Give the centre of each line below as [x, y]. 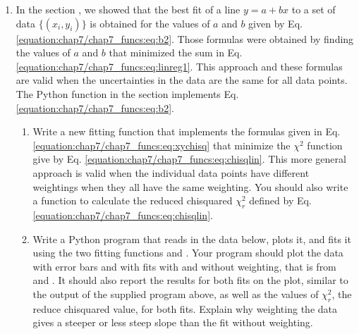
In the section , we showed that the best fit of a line [128, 9]
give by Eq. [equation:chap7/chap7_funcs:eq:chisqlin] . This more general [189, 159]
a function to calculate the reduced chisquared [133, 200]
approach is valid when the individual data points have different [171, 172]
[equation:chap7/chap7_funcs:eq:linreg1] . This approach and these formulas [179, 66]
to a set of [314, 9]
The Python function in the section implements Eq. [127, 93]
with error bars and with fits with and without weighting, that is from [184, 266]
